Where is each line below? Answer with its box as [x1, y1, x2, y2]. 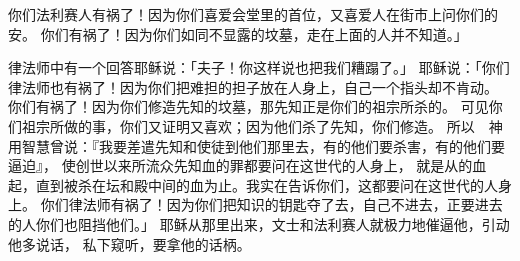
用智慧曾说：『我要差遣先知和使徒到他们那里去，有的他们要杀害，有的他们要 [8, 135, 505, 156]
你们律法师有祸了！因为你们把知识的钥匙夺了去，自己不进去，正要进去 [40, 194, 503, 215]
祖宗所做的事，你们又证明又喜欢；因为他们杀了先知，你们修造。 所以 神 [21, 115, 503, 136]
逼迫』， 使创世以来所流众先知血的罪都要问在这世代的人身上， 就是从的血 [8, 155, 487, 176]
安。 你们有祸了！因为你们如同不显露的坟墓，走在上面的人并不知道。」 [8, 23, 468, 44]
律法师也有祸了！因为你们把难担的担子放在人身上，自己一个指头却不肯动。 [8, 76, 498, 97]
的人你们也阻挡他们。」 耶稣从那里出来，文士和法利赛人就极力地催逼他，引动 [8, 213, 510, 234]
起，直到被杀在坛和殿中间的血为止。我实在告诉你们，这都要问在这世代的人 [8, 174, 498, 195]
